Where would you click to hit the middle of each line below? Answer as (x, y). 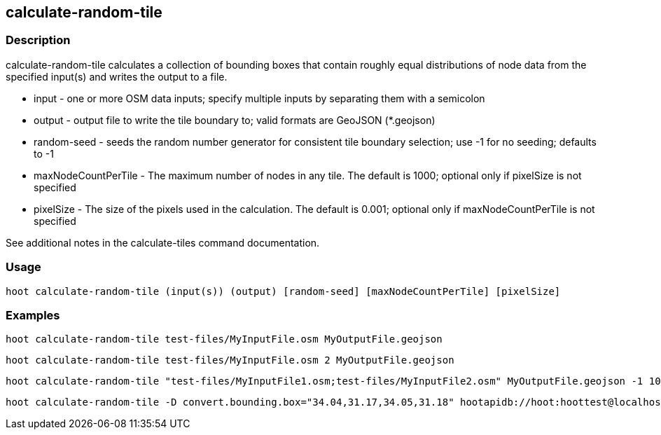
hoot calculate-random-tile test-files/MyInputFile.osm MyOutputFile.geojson (224, 339)
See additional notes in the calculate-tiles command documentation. (163, 242)
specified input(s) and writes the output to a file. (117, 76)
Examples (33, 315)
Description (38, 40)
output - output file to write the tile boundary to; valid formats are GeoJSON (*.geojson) (235, 120)
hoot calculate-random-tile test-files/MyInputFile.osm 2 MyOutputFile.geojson (230, 360)
